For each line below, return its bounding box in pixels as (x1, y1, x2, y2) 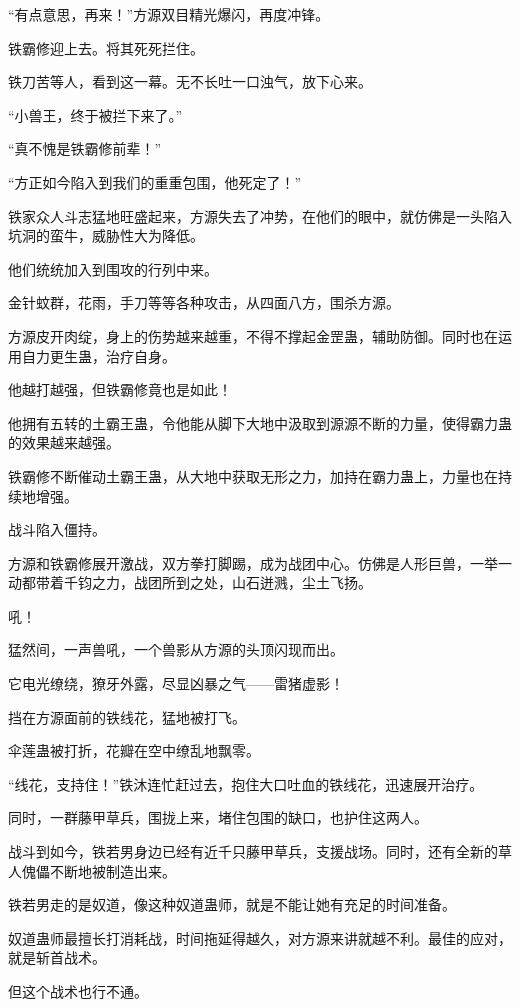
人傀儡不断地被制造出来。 (8, 860, 176, 881)
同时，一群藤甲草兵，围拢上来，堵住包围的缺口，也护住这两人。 (8, 807, 428, 828)
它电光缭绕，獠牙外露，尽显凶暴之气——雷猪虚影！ (8, 673, 344, 694)
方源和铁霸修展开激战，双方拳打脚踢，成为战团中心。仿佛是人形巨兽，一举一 (8, 552, 512, 573)
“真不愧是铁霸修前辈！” (8, 138, 162, 159)
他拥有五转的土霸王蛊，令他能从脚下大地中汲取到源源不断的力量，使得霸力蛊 (8, 412, 512, 433)
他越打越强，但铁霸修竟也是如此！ (8, 379, 232, 400)
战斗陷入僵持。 (8, 519, 106, 540)
